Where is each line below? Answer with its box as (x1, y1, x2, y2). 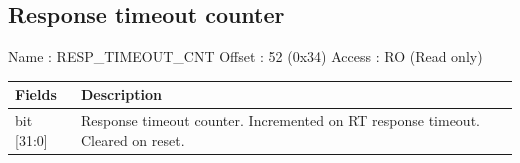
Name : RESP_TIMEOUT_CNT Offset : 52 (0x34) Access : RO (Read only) (8, 46, 483, 67)
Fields (15, 84, 57, 105)
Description (80, 84, 162, 105)
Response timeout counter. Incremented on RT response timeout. (80, 110, 480, 131)
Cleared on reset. (80, 129, 185, 150)
